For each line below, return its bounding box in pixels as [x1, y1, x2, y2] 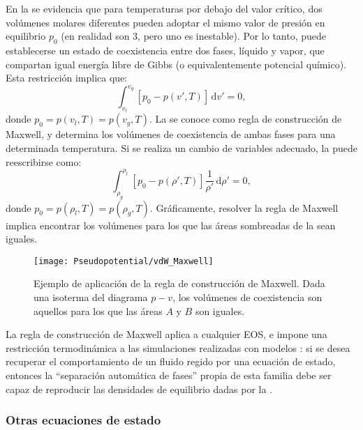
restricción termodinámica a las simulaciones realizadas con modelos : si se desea [6, 340, 350, 355]
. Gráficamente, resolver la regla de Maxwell [149, 200, 339, 215]
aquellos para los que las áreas [34, 303, 163, 318]
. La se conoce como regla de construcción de [149, 112, 342, 126]
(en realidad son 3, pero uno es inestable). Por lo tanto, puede [61, 29, 327, 43]
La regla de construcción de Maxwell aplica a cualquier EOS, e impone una [6, 327, 327, 341]
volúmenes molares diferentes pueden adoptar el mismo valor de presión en [6, 15, 325, 29]
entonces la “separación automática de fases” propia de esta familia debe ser [6, 367, 332, 382]
